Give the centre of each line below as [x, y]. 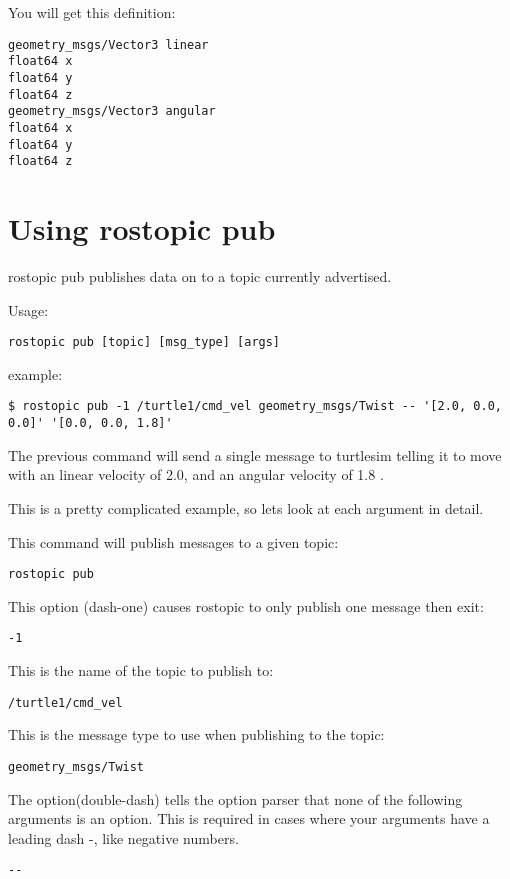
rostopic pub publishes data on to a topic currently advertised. [200, 275]
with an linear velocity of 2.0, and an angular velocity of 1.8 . [196, 474]
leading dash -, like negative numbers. [123, 837]
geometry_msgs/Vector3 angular [112, 111]
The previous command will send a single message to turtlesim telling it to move [255, 454]
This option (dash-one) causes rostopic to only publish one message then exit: [246, 605]
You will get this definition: [92, 12]
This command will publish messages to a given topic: [173, 541]
